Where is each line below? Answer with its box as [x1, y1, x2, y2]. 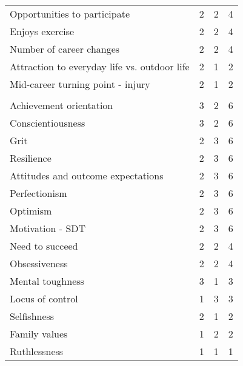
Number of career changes [10, 42, 120, 56]
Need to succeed [10, 239, 78, 253]
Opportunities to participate [10, 7, 130, 21]
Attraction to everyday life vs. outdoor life [10, 59, 190, 73]
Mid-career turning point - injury [10, 77, 150, 91]
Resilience [10, 151, 52, 165]
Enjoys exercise [10, 24, 75, 38]
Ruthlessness [10, 344, 64, 358]
